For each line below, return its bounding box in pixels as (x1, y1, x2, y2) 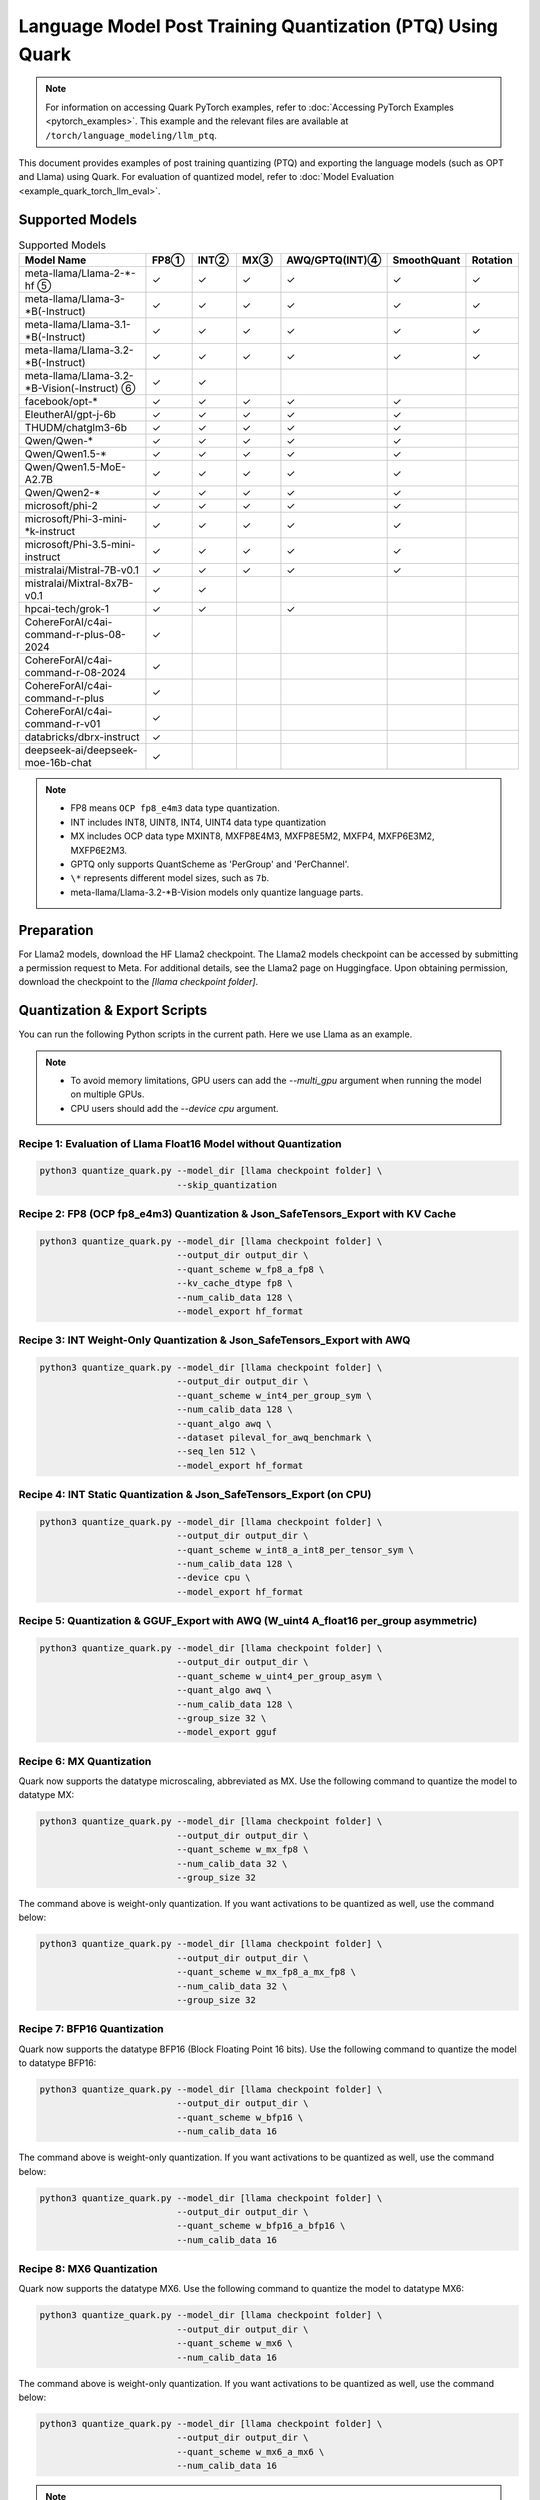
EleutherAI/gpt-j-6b (24, 407, 117, 421)
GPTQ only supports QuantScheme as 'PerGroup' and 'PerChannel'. (70, 858, 350, 870)
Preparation (18, 921, 94, 939)
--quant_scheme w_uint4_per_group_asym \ (176, 1670, 383, 1682)
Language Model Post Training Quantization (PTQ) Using (18, 15, 499, 37)
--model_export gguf (176, 1726, 277, 1738)
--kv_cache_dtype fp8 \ (176, 1278, 294, 1289)
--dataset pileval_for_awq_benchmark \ (176, 1431, 372, 1443)
